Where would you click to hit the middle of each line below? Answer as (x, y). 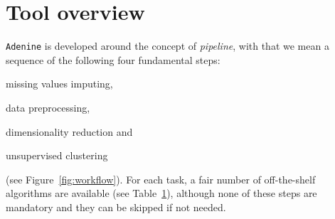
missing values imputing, (59, 84)
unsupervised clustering (57, 155)
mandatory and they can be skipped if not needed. (116, 207)
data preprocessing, (48, 107)
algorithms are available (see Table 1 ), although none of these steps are (161, 193)
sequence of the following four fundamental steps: (113, 59)
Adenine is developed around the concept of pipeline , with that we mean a (167, 46)
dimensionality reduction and (69, 131)
